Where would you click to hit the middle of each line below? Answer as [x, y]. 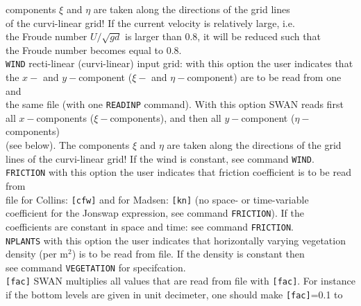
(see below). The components [68, 145]
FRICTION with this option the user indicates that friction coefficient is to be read [178, 172]
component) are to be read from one [264, 77]
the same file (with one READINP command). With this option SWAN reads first [175, 104]
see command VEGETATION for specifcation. [96, 267]
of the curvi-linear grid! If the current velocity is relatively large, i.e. [150, 22]
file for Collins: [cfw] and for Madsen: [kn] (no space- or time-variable [157, 199]
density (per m [37, 254]
